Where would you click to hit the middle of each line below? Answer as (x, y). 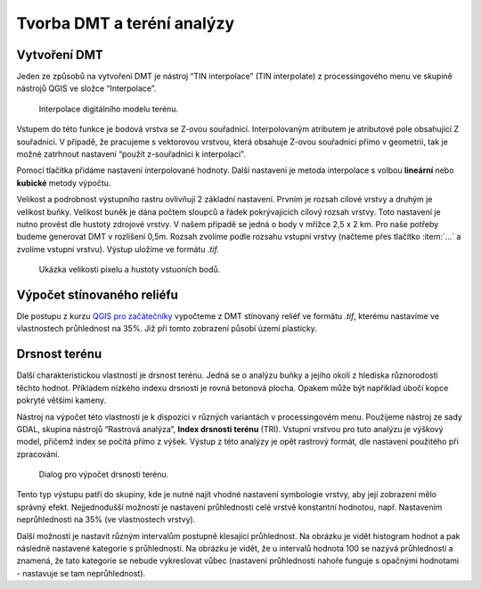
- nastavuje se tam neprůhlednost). (81, 573)
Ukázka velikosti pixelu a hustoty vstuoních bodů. (130, 270)
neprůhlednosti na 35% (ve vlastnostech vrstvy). (106, 519)
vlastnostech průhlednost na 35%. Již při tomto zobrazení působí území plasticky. (167, 329)
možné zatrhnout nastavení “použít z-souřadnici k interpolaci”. (131, 154)
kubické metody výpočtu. (64, 183)
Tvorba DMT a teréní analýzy (126, 23)
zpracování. (38, 454)
